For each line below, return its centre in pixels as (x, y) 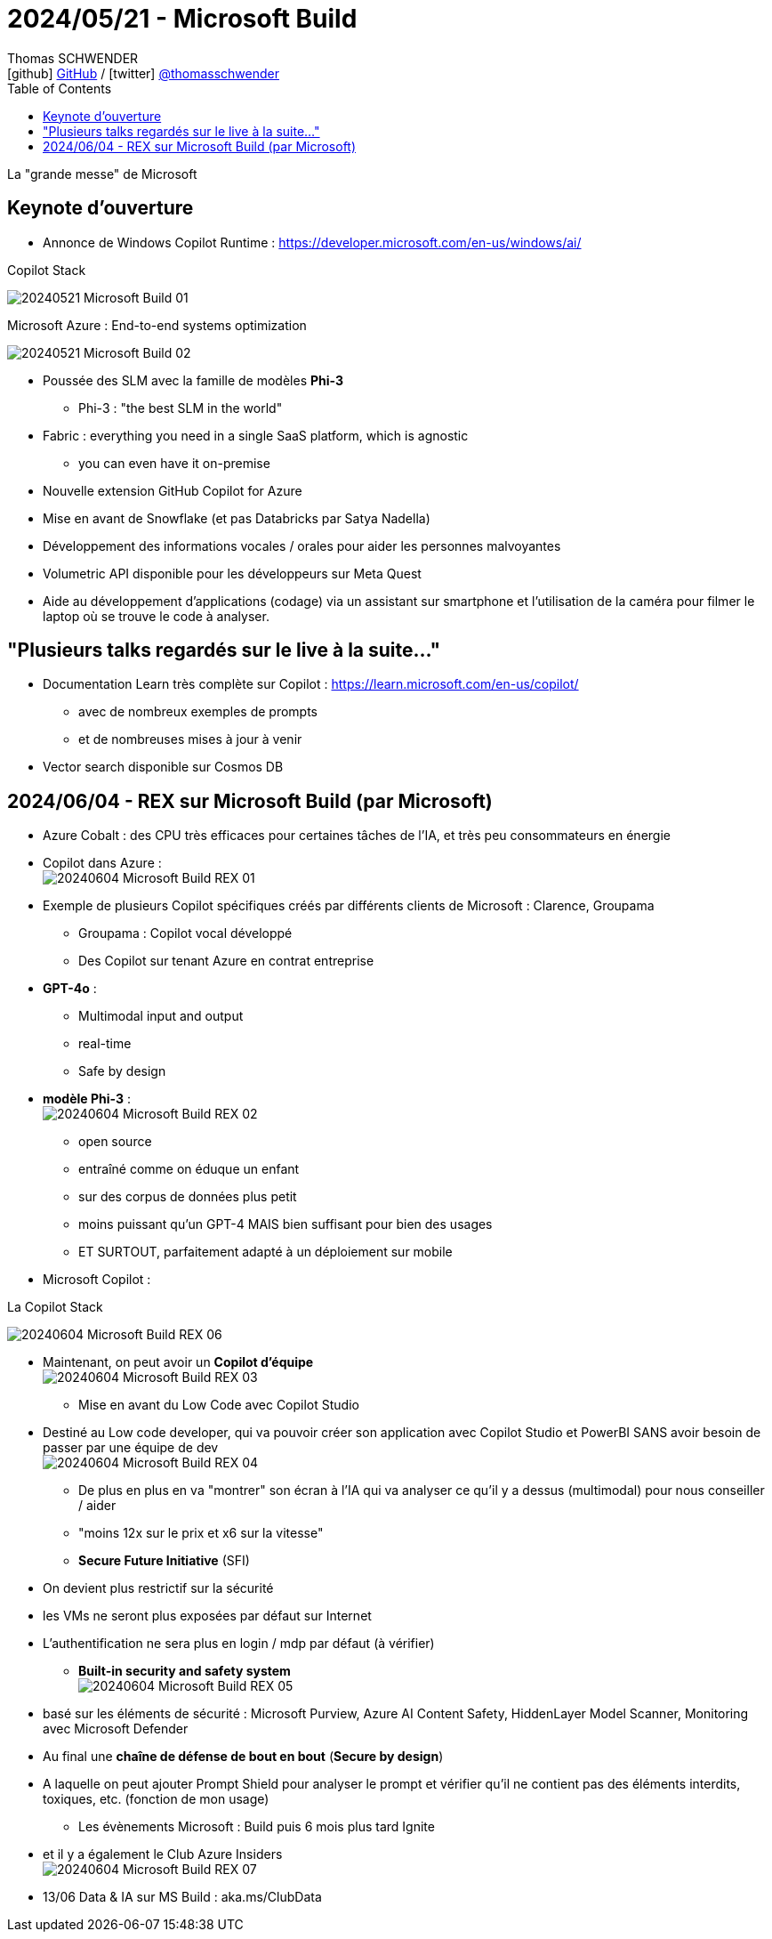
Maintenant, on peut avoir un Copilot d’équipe (178, 1362)
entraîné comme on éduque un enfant (189, 1169)
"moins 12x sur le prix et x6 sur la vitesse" (201, 1533)
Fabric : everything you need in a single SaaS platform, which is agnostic (256, 435)
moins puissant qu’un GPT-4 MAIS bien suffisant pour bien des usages (285, 1224)
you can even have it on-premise (174, 463)
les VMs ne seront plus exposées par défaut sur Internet (207, 1616)
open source (115, 1142)
